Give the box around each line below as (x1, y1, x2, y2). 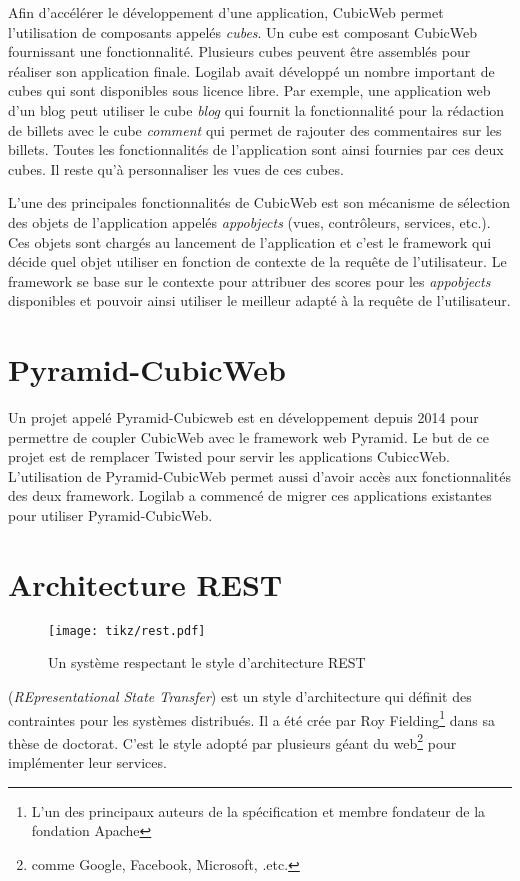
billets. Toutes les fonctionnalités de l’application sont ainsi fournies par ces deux (8, 139, 504, 160)
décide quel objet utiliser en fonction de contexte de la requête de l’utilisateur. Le (8, 251, 507, 272)
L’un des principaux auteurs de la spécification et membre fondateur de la (31, 800, 486, 821)
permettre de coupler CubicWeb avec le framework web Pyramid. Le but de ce (8, 426, 489, 447)
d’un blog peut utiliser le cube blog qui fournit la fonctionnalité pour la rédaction (8, 99, 505, 120)
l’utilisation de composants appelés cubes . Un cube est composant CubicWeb (8, 21, 478, 42)
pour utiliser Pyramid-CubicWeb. (8, 505, 213, 525)
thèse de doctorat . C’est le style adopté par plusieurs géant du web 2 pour (8, 729, 457, 753)
